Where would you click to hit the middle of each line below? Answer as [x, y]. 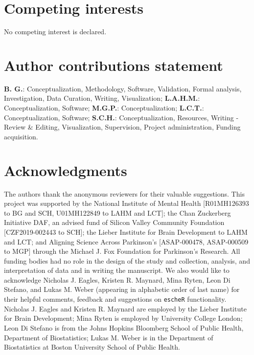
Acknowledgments [66, 170]
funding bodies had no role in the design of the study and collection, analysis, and [127, 260]
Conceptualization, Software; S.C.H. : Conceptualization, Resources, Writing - [121, 117]
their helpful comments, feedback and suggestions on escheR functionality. [115, 299]
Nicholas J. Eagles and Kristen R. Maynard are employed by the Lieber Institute [125, 308]
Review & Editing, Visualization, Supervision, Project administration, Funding [122, 127]
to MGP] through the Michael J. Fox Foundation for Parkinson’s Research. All [122, 251]
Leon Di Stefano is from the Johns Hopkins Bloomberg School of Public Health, [124, 327]
